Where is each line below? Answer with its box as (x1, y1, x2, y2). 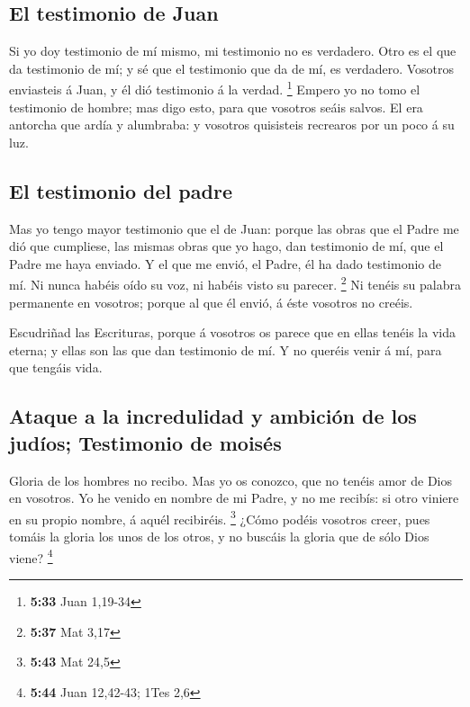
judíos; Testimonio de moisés (9, 428, 282, 456)
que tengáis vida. (9, 358, 103, 377)
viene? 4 (9, 545, 53, 567)
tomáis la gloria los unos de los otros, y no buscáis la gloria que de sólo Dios (9, 527, 429, 546)
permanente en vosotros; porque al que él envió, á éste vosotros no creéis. (9, 292, 413, 311)
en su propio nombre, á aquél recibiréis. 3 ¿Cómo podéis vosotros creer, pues (9, 506, 430, 528)
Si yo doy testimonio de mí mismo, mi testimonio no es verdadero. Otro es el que (9, 41, 456, 60)
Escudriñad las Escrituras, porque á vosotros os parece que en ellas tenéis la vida (9, 323, 456, 342)
